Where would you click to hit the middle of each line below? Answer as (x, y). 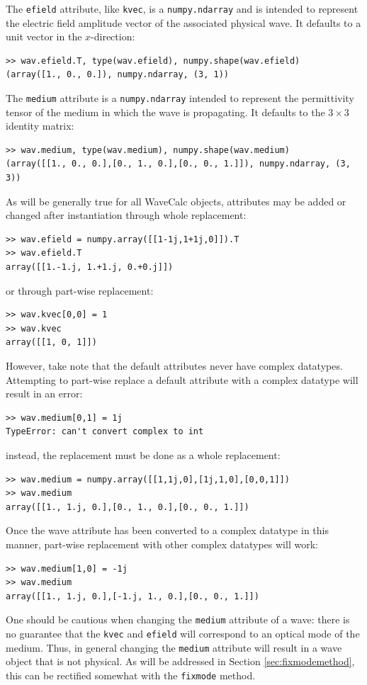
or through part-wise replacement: (80, 290)
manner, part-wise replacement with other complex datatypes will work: (162, 544)
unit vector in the (44, 36)
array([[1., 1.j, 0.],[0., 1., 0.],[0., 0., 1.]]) (128, 507)
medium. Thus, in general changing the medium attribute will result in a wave (174, 647)
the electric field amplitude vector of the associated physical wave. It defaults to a (183, 22)
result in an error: (44, 394)
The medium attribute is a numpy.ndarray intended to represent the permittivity (180, 98)
